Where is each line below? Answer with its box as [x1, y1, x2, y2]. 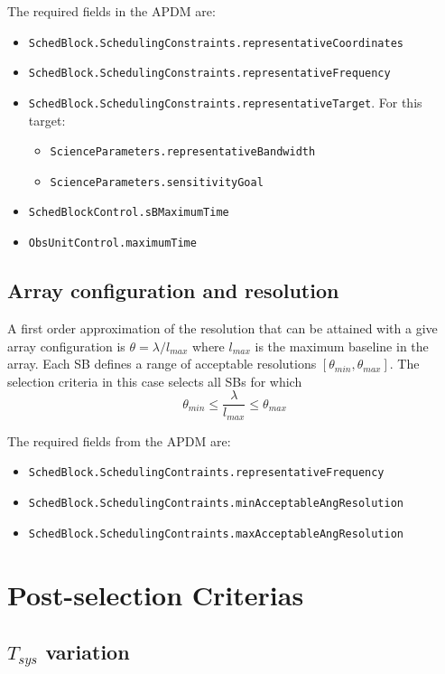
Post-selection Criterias [7, 576, 304, 613]
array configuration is [7, 336, 125, 355]
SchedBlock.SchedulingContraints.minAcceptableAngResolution [28, 497, 404, 510]
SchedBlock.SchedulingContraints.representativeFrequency [28, 466, 385, 480]
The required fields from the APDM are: [7, 431, 231, 450]
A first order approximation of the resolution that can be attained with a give [7, 318, 438, 337]
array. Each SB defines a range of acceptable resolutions [7, 354, 317, 373]
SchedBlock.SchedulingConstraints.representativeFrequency [28, 67, 391, 80]
